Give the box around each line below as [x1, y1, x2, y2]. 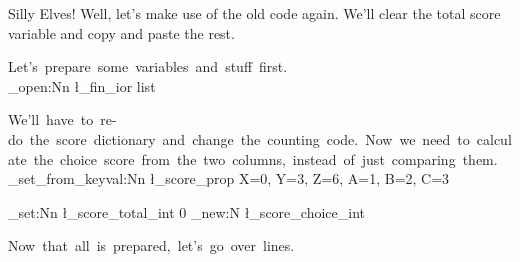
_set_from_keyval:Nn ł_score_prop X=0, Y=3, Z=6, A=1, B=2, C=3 [8, 168, 450, 189]
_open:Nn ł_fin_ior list [8, 75, 156, 96]
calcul [476, 128, 512, 149]
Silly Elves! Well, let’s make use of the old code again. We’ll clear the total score [8, 3, 501, 23]
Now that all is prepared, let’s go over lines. [8, 235, 295, 256]
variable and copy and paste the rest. [8, 22, 235, 43]
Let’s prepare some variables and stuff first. [8, 56, 288, 77]
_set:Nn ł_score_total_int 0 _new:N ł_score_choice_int [8, 201, 365, 222]
